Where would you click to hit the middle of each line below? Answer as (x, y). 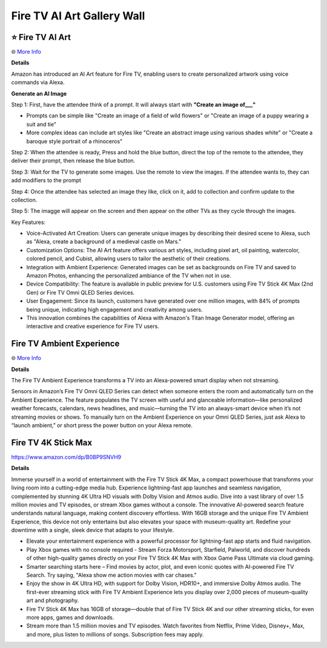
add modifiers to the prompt (46, 180)
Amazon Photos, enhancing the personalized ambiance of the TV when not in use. (129, 276)
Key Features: (28, 222)
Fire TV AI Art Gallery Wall (78, 16)
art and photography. (53, 601)
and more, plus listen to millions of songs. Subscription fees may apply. (115, 634)
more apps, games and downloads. (70, 617)
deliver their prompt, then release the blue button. (73, 161)
